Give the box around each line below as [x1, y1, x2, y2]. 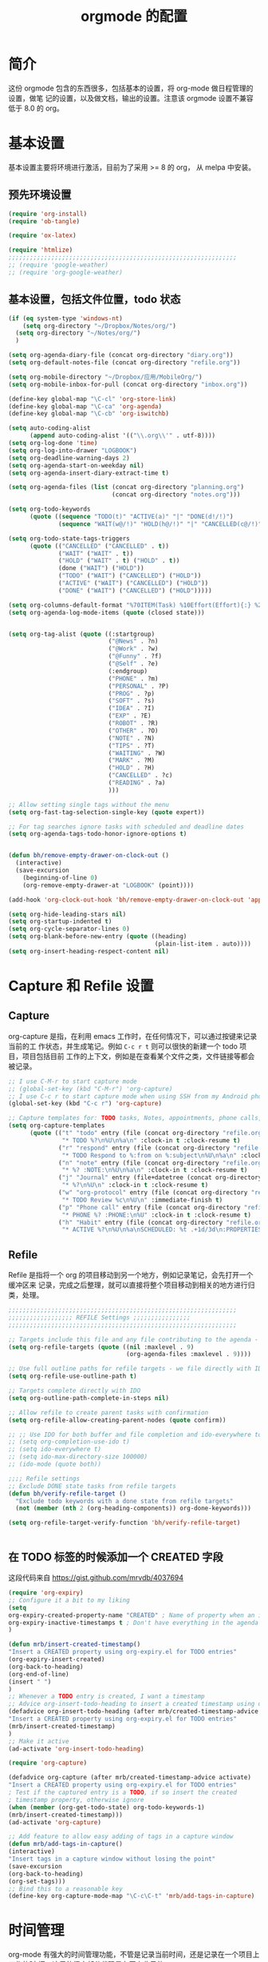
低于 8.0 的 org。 [8, 103, 64, 113]
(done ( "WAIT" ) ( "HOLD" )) [58, 564, 145, 572]
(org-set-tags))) [8, 1877, 66, 1885]
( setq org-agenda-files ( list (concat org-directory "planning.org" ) [8, 483, 245, 492]
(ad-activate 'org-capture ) [8, 1818, 102, 1826]
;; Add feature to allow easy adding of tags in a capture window [8, 1832, 234, 1841]
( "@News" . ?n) [108, 637, 159, 645]
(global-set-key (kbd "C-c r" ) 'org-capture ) [8, 1100, 162, 1108]
